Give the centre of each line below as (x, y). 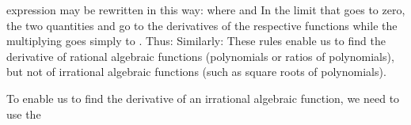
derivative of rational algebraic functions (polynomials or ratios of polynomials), (200, 56)
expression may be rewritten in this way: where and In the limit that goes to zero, (206, 9)
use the (24, 114)
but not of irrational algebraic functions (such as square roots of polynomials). (196, 72)
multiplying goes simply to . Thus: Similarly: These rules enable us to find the (196, 41)
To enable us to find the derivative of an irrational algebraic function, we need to (203, 98)
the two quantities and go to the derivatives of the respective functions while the (202, 25)
